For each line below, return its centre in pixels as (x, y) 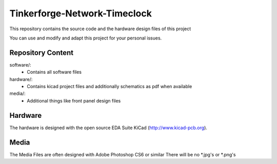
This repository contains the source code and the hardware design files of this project (100, 29)
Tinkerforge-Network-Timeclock (81, 13)
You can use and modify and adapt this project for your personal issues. (86, 38)
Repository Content (42, 53)
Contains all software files (54, 72)
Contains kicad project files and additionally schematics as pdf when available (110, 87)
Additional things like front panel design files (74, 100)
